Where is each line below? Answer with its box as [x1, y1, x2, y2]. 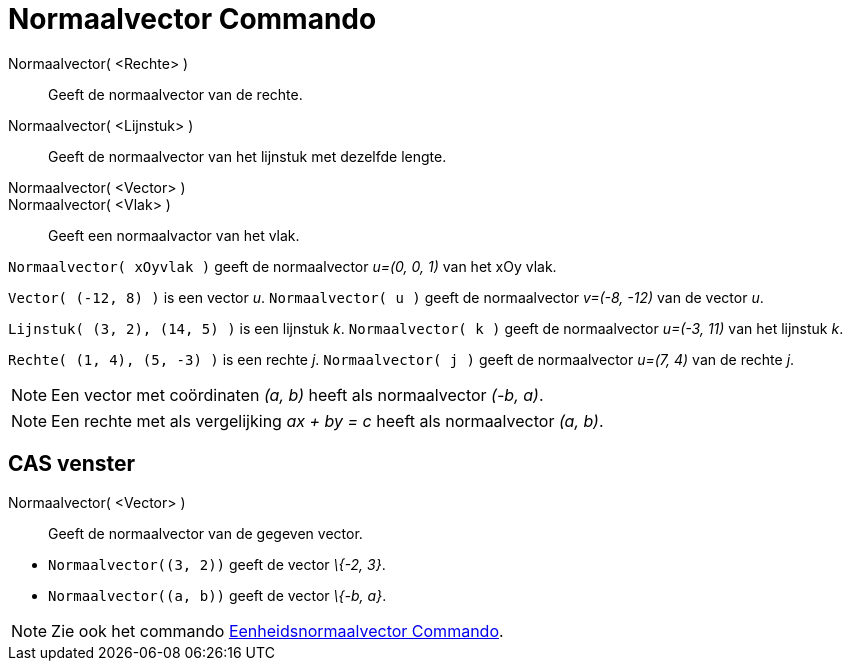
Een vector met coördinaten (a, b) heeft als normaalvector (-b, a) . [51, 384, 544, 405]
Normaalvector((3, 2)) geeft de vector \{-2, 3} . [48, 555, 386, 573]
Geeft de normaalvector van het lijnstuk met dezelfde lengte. [48, 147, 447, 165]
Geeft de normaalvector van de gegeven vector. [48, 524, 363, 542]
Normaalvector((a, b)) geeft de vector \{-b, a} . [48, 586, 387, 604]
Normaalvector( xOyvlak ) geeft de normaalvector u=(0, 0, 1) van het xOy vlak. [8, 257, 557, 275]
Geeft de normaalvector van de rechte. [48, 85, 303, 103]
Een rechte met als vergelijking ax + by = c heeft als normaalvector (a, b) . [51, 410, 604, 431]
